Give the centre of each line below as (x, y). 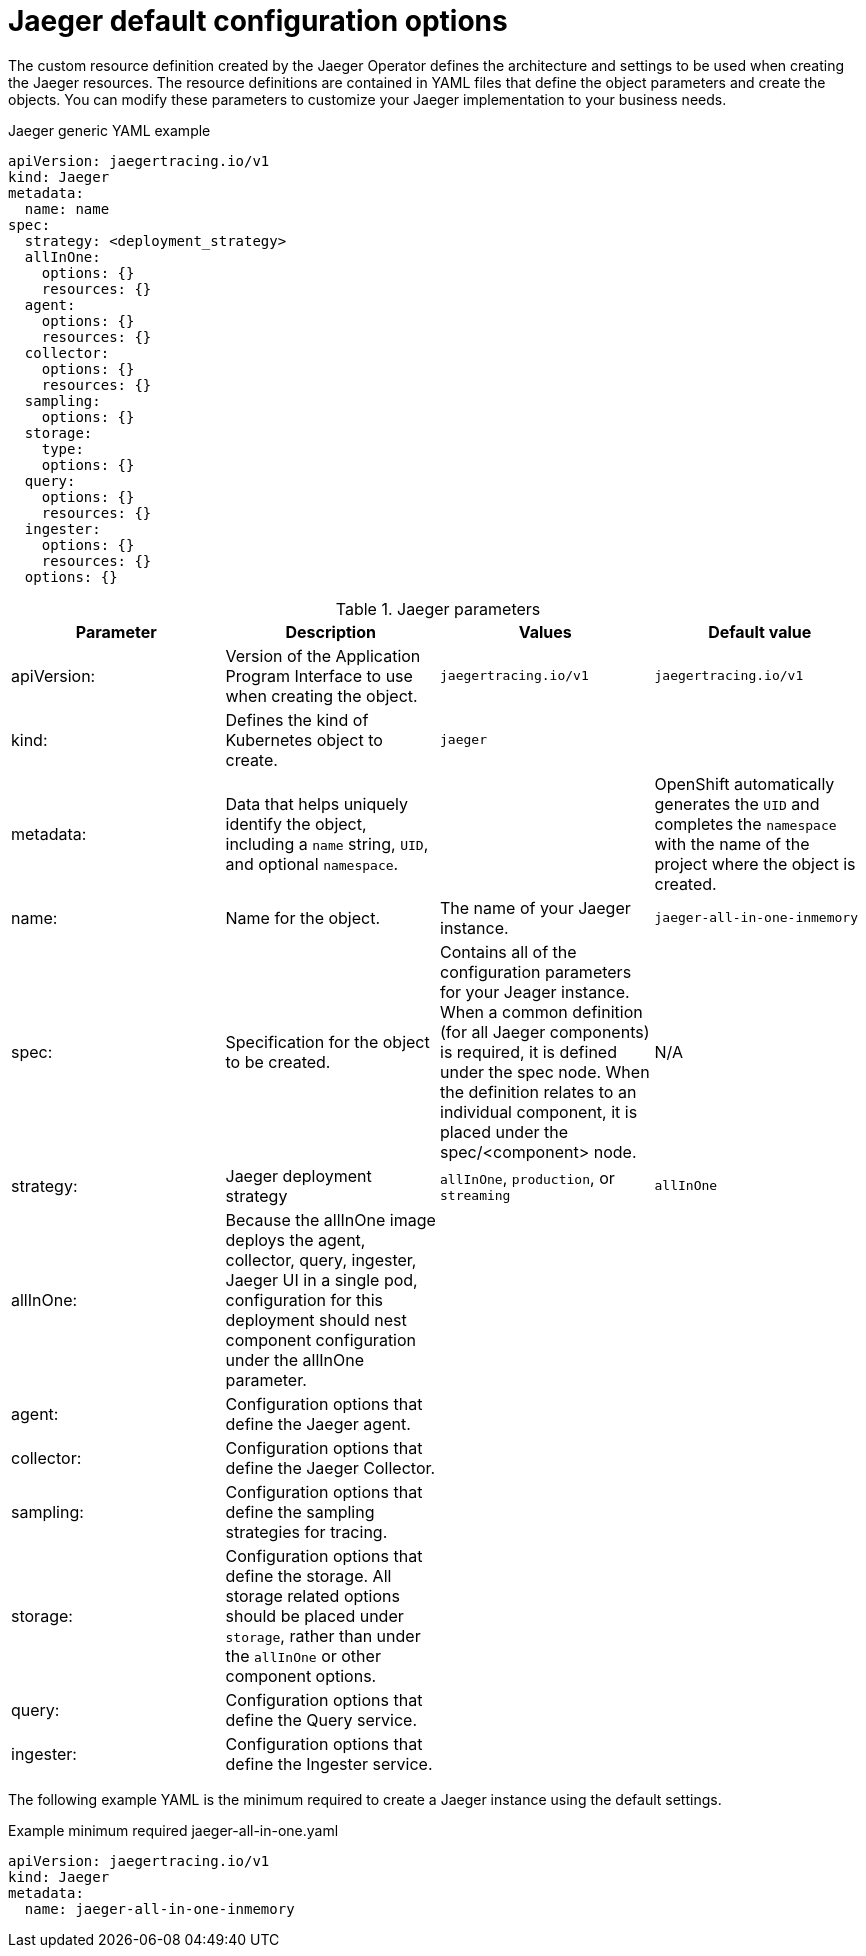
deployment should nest (316, 1319)
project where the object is (755, 863)
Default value (760, 631)
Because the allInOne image (330, 1219)
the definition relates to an (538, 1091)
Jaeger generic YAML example (109, 130)
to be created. (278, 1061)
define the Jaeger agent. (318, 1423)
